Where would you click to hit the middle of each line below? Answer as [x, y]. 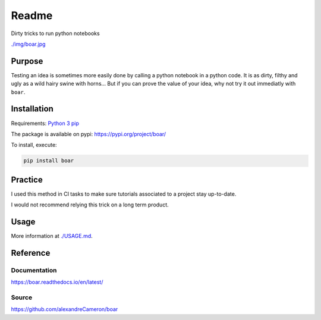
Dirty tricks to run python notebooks [56, 33]
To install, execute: [34, 145]
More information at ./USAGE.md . [52, 236]
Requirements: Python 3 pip [45, 123]
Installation [32, 109]
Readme [32, 15]
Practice [27, 179]
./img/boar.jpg [28, 44]
